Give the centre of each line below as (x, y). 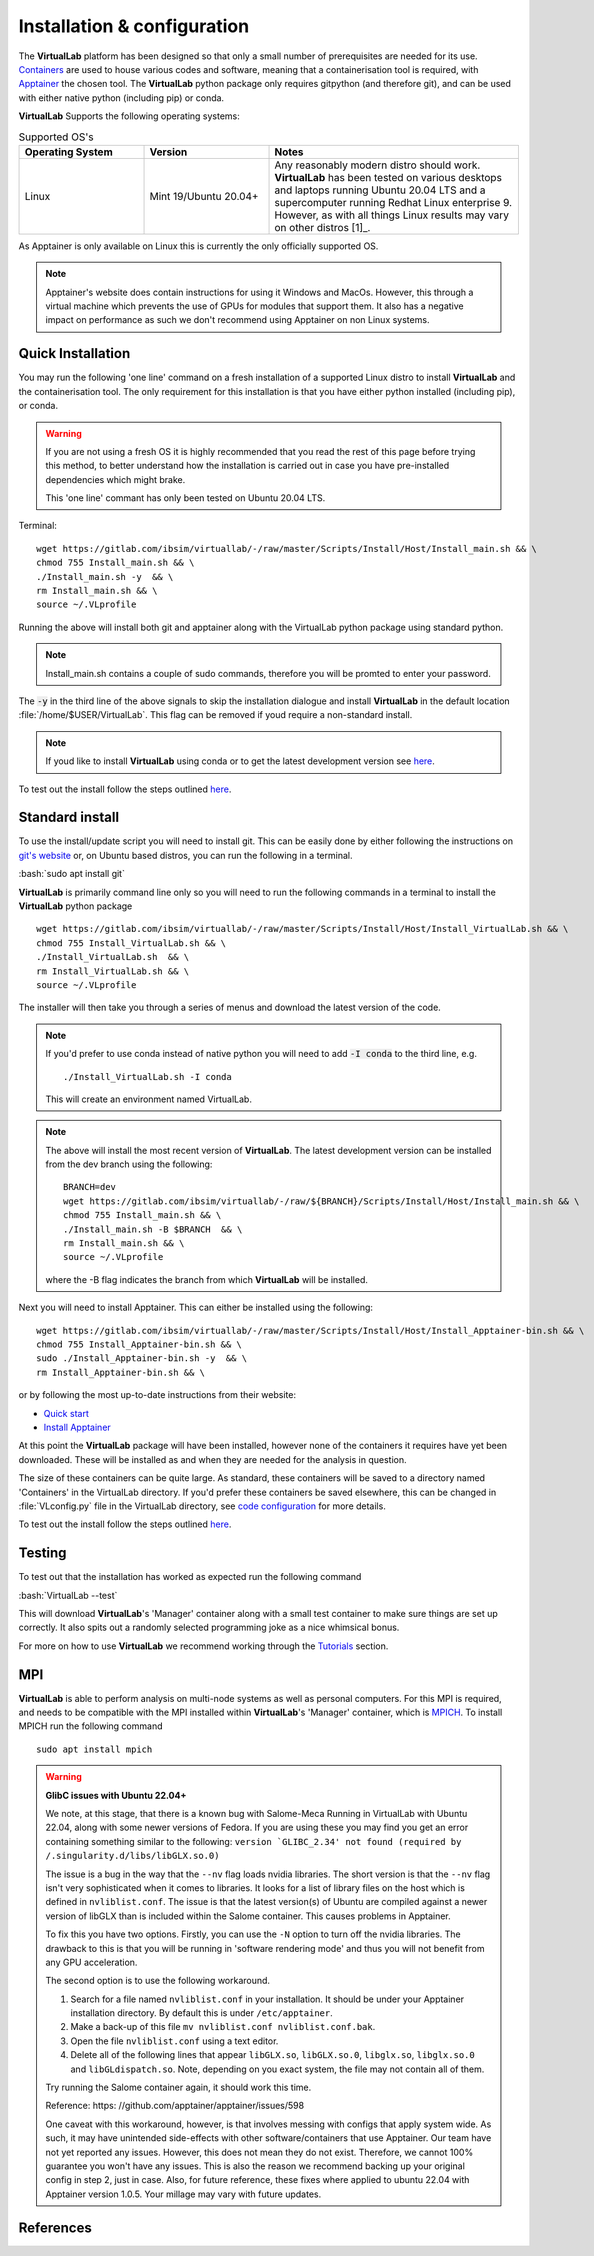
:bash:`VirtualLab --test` (68, 1595)
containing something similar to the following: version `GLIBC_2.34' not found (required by (253, 1841)
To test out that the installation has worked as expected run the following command (190, 1577)
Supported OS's (56, 137)
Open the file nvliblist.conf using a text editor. (174, 2041)
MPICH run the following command (90, 1726)
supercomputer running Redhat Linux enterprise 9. (393, 202)
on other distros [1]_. (322, 227)
